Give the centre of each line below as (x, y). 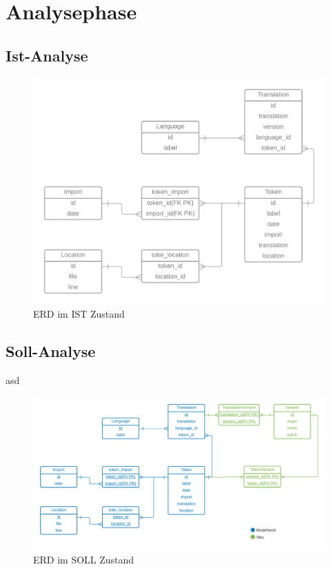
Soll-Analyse (51, 351)
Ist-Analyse (47, 55)
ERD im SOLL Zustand (84, 560)
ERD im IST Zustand (79, 314)
